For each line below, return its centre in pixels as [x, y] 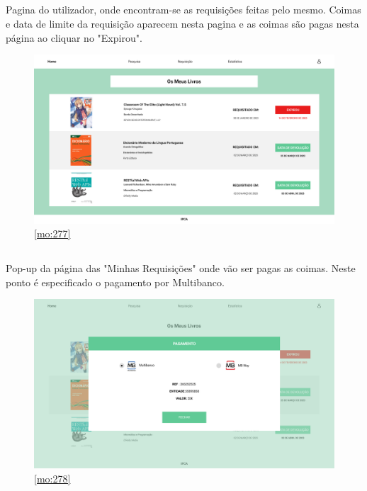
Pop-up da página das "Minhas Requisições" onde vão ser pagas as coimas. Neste [181, 268]
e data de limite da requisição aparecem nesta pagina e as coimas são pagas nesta [182, 23]
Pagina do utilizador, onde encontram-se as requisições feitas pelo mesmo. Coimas [183, 10]
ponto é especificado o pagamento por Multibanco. [115, 282]
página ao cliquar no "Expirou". [74, 37]
